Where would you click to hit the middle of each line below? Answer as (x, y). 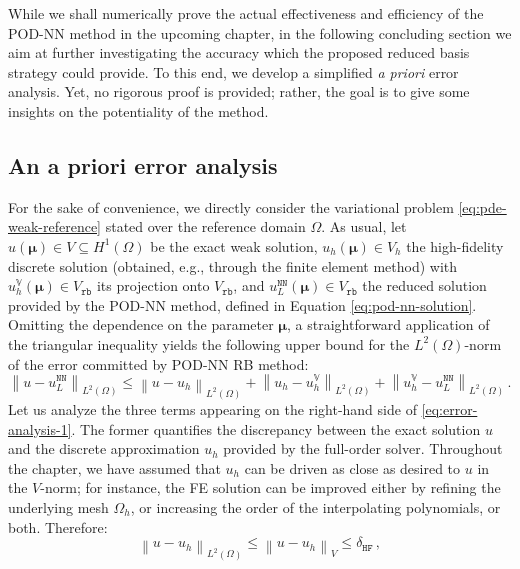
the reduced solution (424, 285)
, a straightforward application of (388, 324)
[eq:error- (449, 408)
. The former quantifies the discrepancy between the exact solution (276, 428)
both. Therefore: (58, 526)
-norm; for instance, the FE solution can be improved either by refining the (270, 487)
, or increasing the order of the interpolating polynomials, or (315, 506)
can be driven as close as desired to (352, 467)
